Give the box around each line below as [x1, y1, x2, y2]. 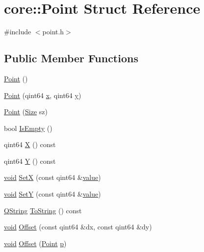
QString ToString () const [4, 205, 82, 215]
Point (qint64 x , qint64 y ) [4, 90, 81, 100]
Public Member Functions [4, 50, 138, 66]
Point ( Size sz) [4, 106, 48, 117]
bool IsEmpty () [4, 123, 52, 133]
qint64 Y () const [4, 155, 56, 166]
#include [4, 26, 31, 37]
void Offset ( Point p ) [4, 238, 67, 248]
